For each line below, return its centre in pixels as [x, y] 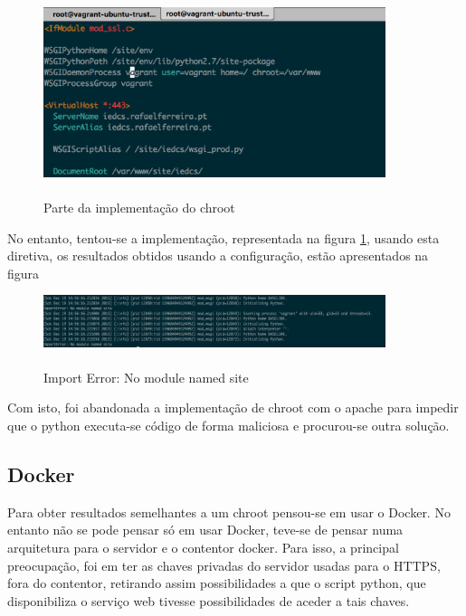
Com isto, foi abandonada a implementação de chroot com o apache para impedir [233, 408]
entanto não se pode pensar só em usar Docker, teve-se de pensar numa [205, 530]
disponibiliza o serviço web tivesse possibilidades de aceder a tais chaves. [209, 600]
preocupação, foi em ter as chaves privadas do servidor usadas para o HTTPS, [224, 565]
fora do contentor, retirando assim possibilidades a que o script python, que [217, 583]
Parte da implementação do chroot [139, 208]
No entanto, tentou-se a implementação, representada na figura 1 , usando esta [223, 237]
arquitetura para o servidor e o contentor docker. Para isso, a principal [203, 547]
